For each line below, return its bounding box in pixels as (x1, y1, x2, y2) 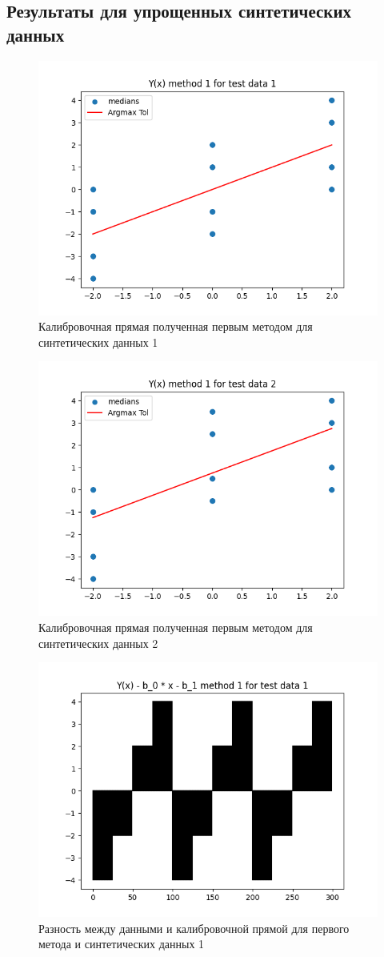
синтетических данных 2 (38, 634, 158, 651)
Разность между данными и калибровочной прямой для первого (38, 919, 350, 936)
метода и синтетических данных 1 (38, 935, 205, 952)
